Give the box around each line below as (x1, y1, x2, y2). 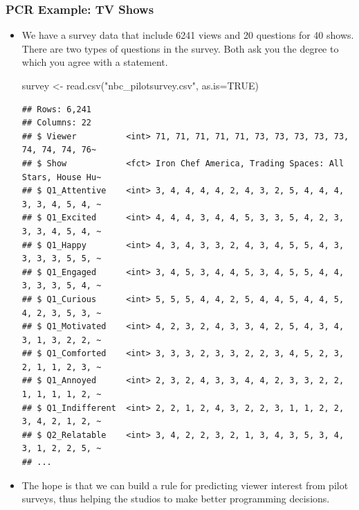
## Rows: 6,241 (21, 104, 92, 114)
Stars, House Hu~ (21, 172, 102, 182)
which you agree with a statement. (21, 55, 168, 69)
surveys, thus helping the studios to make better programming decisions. (21, 491, 330, 506)
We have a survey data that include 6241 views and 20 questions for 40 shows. (21, 28, 354, 42)
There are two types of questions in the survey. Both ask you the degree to (21, 41, 339, 55)
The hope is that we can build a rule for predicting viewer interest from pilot (21, 477, 349, 492)
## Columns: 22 (21, 118, 92, 128)
